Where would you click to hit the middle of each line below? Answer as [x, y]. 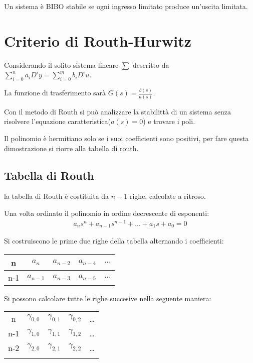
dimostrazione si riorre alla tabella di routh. [71, 148]
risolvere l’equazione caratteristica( [58, 121]
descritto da [151, 65]
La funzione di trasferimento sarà [55, 93]
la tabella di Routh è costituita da [57, 196]
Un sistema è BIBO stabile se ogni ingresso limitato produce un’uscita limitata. [126, 6]
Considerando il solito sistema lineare [61, 65]
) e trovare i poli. [169, 121]
